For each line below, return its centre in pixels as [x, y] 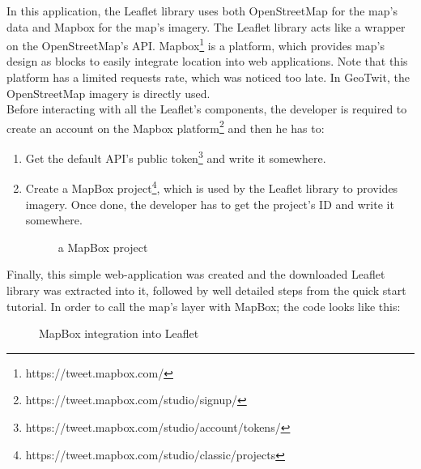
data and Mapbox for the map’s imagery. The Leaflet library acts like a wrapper [206, 26]
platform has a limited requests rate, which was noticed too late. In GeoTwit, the [208, 77]
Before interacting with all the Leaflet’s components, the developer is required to [207, 109]
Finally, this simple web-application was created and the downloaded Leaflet [196, 274]
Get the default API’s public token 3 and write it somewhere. [176, 157]
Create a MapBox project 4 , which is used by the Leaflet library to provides [212, 187]
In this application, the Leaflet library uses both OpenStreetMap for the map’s [202, 11]
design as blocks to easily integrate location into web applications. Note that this [207, 61]
